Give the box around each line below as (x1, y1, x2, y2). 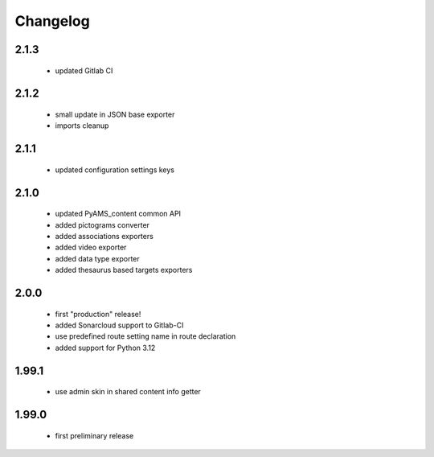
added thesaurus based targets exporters (55, 266, 193, 275)
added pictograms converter (55, 220, 150, 229)
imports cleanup (55, 121, 109, 130)
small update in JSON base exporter (55, 109, 175, 119)
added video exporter (55, 242, 127, 253)
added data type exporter (55, 253, 140, 263)
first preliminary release (55, 430, 134, 440)
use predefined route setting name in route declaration (55, 331, 236, 341)
